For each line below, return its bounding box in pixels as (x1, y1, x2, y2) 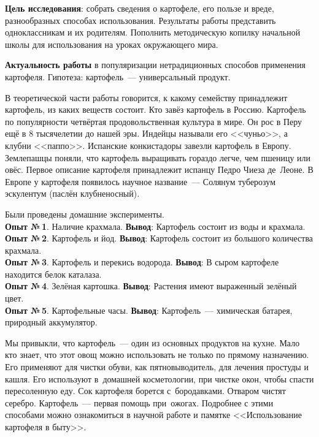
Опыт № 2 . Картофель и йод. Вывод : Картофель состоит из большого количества (5, 232, 313, 245)
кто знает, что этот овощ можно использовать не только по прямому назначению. (5, 348, 309, 361)
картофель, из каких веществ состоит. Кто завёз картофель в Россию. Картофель (5, 103, 306, 116)
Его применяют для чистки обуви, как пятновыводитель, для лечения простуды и (5, 360, 309, 373)
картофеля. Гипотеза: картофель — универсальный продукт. (5, 70, 231, 83)
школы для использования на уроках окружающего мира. (5, 37, 218, 50)
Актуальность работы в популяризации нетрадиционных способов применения (5, 58, 306, 71)
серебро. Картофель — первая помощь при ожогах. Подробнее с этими (5, 396, 274, 409)
